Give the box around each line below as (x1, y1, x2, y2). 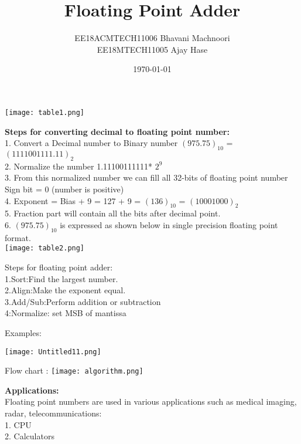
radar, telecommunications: (5, 407, 102, 419)
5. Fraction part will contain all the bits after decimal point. (5, 207, 221, 219)
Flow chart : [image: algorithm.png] (5, 364, 143, 377)
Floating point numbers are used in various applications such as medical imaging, (5, 395, 297, 408)
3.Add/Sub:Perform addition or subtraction (5, 295, 161, 307)
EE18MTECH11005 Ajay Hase (97, 43, 208, 55)
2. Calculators (5, 430, 54, 442)
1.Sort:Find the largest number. (5, 272, 118, 284)
